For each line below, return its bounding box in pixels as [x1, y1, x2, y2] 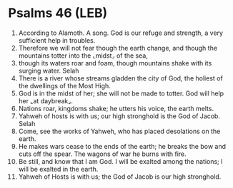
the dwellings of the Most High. [18, 81, 111, 90]
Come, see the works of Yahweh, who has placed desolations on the [18, 127, 221, 135]
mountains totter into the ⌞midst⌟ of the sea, [18, 51, 149, 60]
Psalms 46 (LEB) [8, 5, 108, 21]
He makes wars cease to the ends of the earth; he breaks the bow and [18, 142, 226, 150]
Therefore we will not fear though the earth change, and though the [18, 43, 217, 52]
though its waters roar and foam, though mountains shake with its [18, 58, 212, 67]
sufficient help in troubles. [18, 36, 96, 44]
